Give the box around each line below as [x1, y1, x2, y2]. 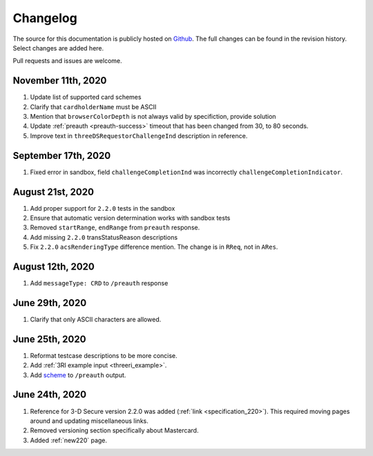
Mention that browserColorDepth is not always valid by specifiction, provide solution [30, 113, 276, 121]
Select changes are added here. [12, 44, 104, 52]
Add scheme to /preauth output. [30, 370, 126, 379]
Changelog [12, 10, 77, 26]
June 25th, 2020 [12, 333, 86, 345]
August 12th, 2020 [12, 260, 95, 272]
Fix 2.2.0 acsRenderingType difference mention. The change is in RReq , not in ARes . [30, 243, 278, 251]
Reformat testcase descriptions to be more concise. [30, 351, 178, 359]
